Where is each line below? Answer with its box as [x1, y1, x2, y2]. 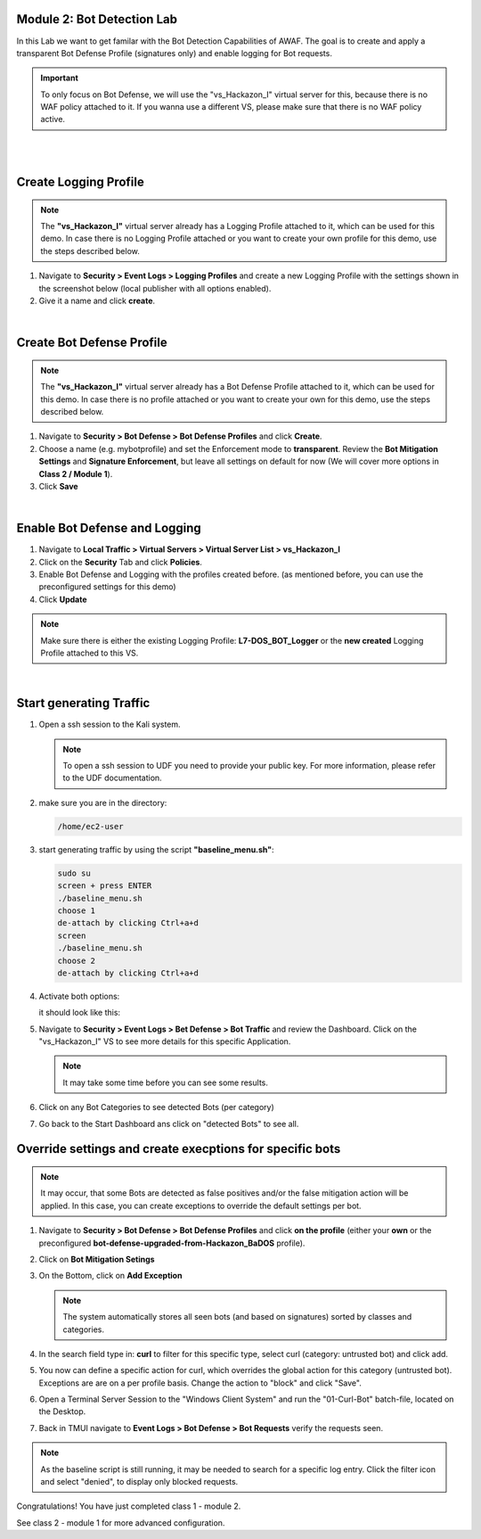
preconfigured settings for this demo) [38, 581, 177, 592]
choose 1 [57, 905, 96, 916]
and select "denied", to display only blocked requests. [40, 1477, 239, 1487]
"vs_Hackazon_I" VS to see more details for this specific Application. [38, 1036, 291, 1047]
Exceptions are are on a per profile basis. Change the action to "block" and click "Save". [38, 1378, 363, 1388]
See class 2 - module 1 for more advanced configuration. [16, 1517, 225, 1528]
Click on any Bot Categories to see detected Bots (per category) [38, 1102, 275, 1113]
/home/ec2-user [57, 821, 124, 831]
